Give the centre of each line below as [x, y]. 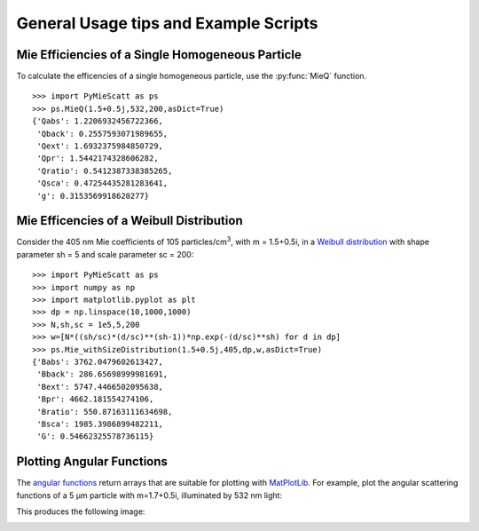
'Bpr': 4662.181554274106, [95, 399]
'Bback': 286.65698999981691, [102, 374]
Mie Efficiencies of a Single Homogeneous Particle [159, 55]
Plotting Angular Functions [92, 462]
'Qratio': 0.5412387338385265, [105, 170]
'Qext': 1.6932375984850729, [100, 146]
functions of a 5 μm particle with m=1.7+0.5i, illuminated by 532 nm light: [149, 495]
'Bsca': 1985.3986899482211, [100, 424]
